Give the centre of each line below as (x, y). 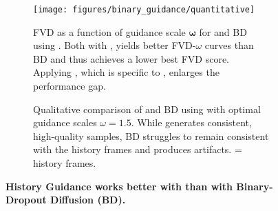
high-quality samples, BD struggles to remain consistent (151, 135)
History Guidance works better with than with (119, 186)
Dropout (26, 200)
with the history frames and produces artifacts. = (138, 149)
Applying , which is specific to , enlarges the (126, 72)
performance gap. (69, 86)
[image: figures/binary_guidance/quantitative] (144, 10)
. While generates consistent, (191, 122)
